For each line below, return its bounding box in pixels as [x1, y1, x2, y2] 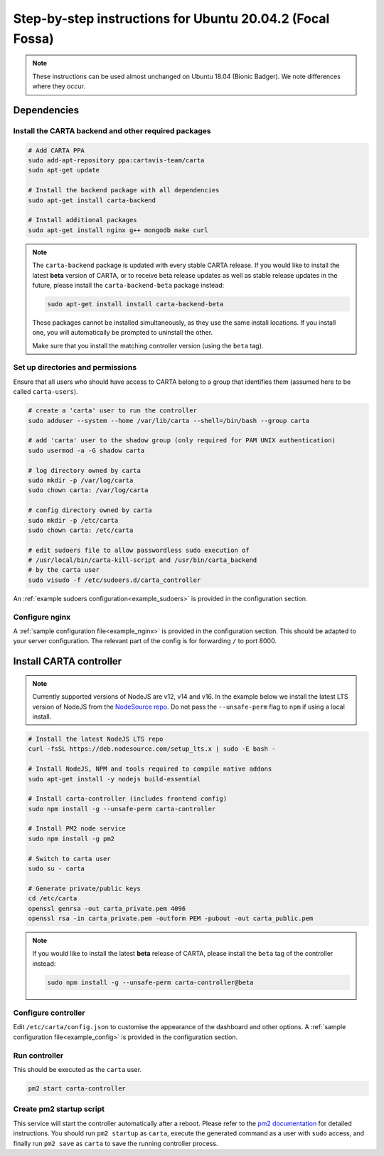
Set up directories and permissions [13, 363, 137, 373]
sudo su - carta [28, 865, 85, 873]
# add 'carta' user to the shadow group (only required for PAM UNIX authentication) [28, 437, 336, 444]
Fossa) [13, 31, 54, 46]
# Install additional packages [28, 216, 138, 224]
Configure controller [13, 1008, 85, 1018]
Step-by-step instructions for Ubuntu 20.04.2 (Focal [13, 11, 330, 26]
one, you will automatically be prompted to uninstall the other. [32, 328, 213, 337]
